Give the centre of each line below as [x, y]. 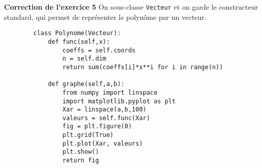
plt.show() [81, 152]
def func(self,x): [79, 41]
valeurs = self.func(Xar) [106, 118]
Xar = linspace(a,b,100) [104, 110]
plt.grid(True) [88, 135]
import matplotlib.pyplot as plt [119, 101]
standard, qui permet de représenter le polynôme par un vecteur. [105, 17]
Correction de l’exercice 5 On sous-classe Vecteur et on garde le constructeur [131, 7]
